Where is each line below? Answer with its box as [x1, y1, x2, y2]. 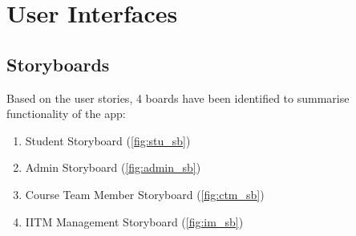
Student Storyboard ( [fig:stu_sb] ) [25, 132, 191, 149]
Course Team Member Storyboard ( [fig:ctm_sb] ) [25, 185, 265, 202]
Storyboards [6, 51, 110, 76]
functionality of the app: [6, 105, 126, 122]
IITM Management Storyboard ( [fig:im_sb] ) [25, 213, 244, 230]
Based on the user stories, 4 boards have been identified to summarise [6, 89, 350, 106]
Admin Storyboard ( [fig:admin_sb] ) [25, 159, 201, 176]
